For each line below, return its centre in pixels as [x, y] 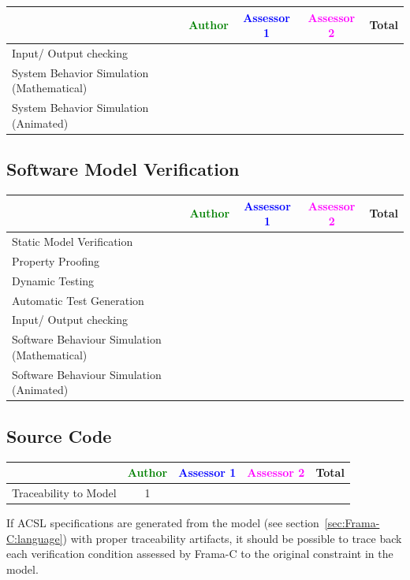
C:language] [35, 538]
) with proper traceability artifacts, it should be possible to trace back [232, 538]
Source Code [59, 435]
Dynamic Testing [53, 280]
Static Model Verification [73, 242]
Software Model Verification [123, 169]
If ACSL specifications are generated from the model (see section [163, 523]
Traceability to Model [64, 492]
